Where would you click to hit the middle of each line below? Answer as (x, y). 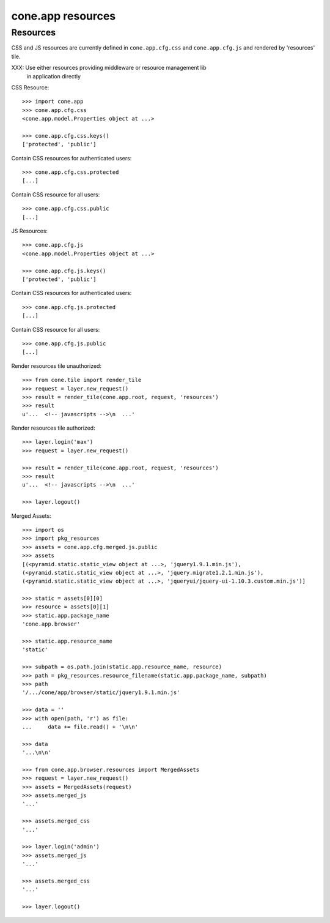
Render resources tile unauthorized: (57, 366)
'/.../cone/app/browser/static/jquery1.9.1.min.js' (101, 693)
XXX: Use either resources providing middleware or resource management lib (109, 68)
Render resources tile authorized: (53, 428)
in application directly (54, 76)
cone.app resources (64, 16)
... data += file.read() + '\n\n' (80, 727)
